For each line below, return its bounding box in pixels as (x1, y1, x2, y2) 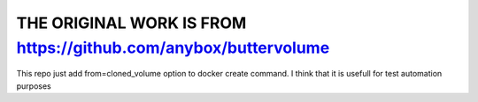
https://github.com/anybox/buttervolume (16, 38, 330, 57)
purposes (16, 80, 52, 91)
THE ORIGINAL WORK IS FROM (16, 13, 247, 33)
